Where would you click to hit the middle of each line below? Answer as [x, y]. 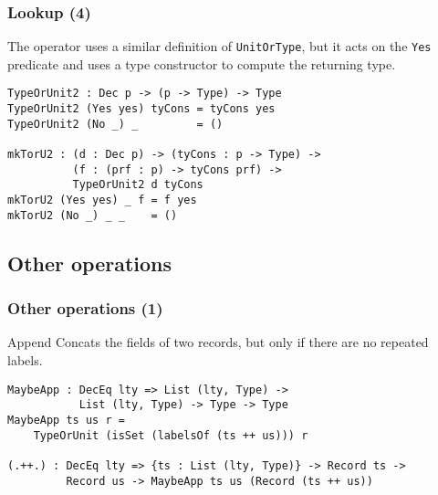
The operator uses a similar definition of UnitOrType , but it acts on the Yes [219, 46]
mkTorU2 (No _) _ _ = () [93, 215]
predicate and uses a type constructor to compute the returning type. [202, 63]
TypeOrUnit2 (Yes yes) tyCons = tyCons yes [141, 109]
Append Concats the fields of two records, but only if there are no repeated [218, 342]
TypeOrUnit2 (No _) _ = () [115, 124]
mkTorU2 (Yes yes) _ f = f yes [102, 200]
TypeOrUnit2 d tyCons [138, 185]
